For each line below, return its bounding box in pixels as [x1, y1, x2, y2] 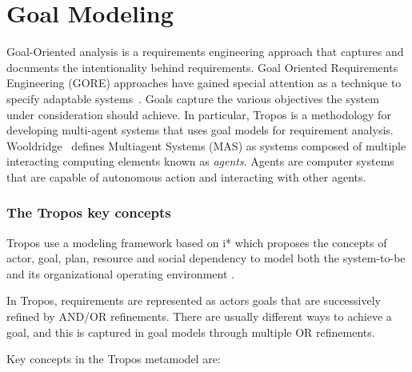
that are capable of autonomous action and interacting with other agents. [6, 168, 366, 185]
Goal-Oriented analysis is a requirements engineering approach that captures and [6, 43, 404, 60]
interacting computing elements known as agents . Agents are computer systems [6, 153, 394, 170]
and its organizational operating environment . [6, 265, 234, 282]
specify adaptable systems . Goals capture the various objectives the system [6, 90, 379, 106]
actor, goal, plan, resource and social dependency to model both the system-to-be [6, 250, 406, 266]
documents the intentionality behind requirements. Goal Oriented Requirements [6, 58, 398, 75]
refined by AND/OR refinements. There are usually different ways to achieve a [6, 308, 392, 325]
